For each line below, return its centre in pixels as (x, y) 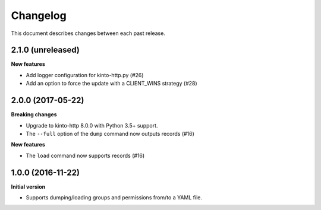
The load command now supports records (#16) (85, 155)
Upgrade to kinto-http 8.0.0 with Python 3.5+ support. (92, 125)
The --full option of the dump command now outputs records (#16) (110, 133)
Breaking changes (34, 114)
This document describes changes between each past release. (88, 33)
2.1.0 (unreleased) (45, 50)
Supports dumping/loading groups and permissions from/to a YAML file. (114, 198)
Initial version (28, 186)
